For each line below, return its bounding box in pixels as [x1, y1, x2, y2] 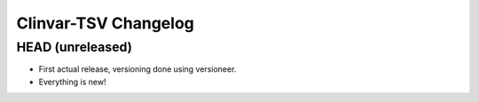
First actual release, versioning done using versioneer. [38, 64, 237, 75]
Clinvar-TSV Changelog [16, 13, 195, 33]
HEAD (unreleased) [16, 39, 133, 55]
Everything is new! [38, 76, 106, 87]
